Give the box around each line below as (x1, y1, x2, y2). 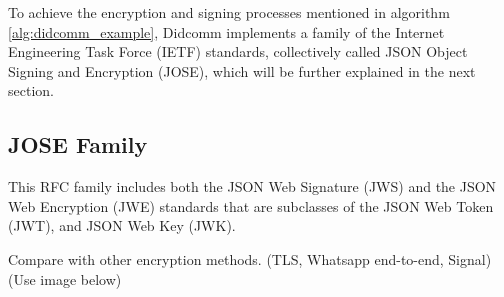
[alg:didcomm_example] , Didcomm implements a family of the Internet (8, 21, 445, 42)
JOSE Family (8, 129, 148, 160)
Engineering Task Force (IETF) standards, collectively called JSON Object (8, 41, 468, 62)
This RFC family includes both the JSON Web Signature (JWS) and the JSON (8, 176, 497, 197)
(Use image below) (8, 268, 122, 289)
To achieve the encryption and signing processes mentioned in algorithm (8, 2, 450, 22)
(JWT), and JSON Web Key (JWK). (8, 215, 236, 236)
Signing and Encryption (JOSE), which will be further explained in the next (8, 60, 476, 81)
